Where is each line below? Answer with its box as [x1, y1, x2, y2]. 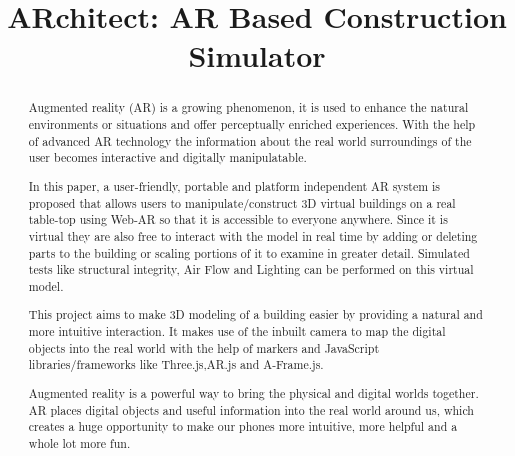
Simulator [188, 35, 326, 76]
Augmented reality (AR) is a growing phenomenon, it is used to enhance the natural [28, 99, 469, 116]
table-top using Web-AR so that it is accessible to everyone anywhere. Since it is [28, 211, 448, 228]
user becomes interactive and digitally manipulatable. [28, 149, 307, 166]
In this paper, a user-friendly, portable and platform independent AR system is [28, 177, 441, 194]
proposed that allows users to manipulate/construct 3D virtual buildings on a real [28, 194, 456, 211]
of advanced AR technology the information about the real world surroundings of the [28, 132, 472, 149]
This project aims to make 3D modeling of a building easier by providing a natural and [28, 306, 483, 323]
